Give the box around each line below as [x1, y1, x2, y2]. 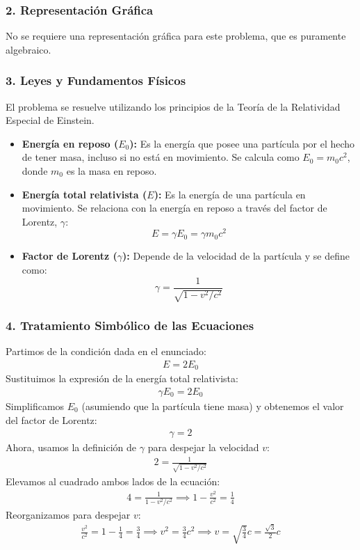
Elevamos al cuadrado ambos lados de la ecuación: [6, 474, 220, 489]
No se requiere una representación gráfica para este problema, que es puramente [6, 29, 346, 43]
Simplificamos [6, 399, 65, 414]
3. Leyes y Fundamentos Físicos [6, 72, 186, 89]
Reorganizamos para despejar [6, 508, 131, 522]
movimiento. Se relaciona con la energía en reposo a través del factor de [22, 201, 327, 215]
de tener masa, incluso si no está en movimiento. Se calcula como [22, 150, 300, 164]
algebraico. [6, 42, 51, 56]
